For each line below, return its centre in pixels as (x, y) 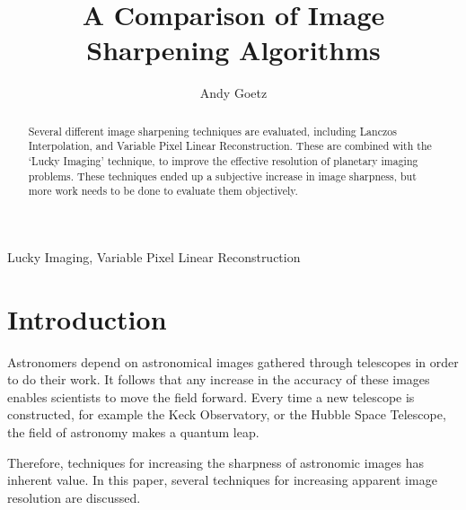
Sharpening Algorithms (233, 50)
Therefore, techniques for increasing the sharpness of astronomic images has (215, 462)
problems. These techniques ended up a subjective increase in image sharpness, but (222, 176)
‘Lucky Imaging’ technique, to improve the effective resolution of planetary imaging (223, 161)
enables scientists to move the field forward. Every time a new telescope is (211, 396)
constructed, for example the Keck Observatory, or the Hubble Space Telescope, (227, 414)
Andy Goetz (233, 93)
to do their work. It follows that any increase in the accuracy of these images (219, 379)
